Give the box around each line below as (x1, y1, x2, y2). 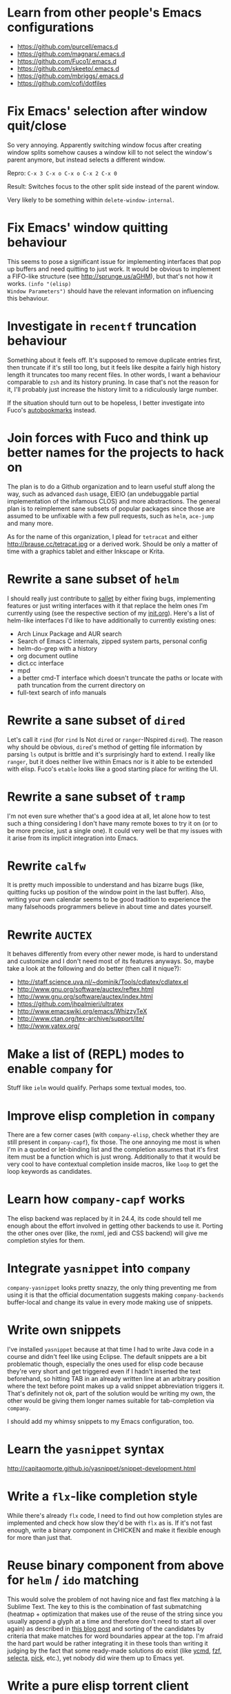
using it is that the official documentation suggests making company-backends (7, 1291, 224, 1300)
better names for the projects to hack (7, 444, 224, 460)
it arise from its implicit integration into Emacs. (7, 834, 139, 842)
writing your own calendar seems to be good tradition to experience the (7, 895, 212, 904)
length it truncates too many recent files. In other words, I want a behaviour (7, 370, 221, 379)
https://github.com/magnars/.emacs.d (17, 50, 125, 58)
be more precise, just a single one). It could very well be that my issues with (7, 826, 223, 835)
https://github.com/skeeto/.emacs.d (17, 64, 119, 73)
